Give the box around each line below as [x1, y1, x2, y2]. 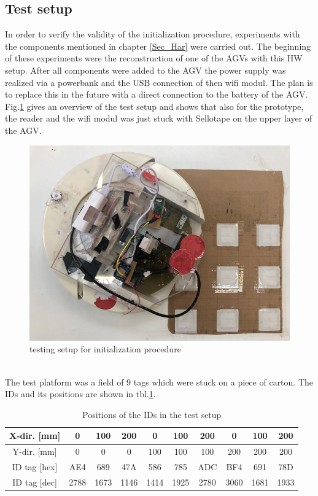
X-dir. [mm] [9, 429, 61, 442]
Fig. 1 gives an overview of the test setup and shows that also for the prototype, [5, 99, 304, 112]
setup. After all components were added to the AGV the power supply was [5, 63, 286, 76]
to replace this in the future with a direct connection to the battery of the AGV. [5, 88, 308, 101]
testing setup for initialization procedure [29, 343, 181, 355]
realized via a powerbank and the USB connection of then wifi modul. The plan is [5, 76, 313, 88]
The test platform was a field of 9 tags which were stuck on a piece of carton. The [5, 375, 314, 388]
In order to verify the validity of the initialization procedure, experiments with [5, 28, 300, 41]
